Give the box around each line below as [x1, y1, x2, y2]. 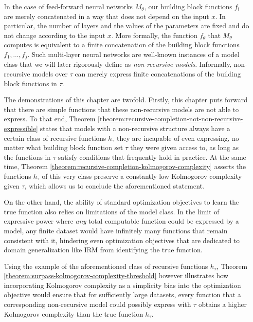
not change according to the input [4, 30, 106, 40]
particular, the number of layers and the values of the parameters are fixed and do [4, 20, 249, 31]
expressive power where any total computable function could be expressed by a [4, 216, 239, 226]
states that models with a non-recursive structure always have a [40, 123, 231, 133]
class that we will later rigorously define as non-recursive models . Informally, [4, 59, 232, 69]
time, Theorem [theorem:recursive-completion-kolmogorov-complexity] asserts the [4, 161, 246, 171]
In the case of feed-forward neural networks [4, 1, 133, 11]
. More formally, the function [111, 30, 198, 40]
